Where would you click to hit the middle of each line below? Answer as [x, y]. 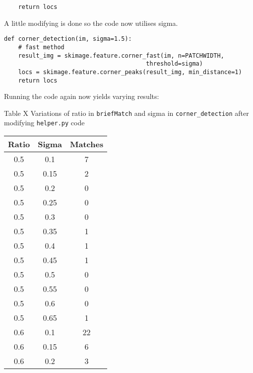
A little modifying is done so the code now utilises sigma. [91, 23]
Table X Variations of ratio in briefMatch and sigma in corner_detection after [126, 113]
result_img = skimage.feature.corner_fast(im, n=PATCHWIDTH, [121, 55]
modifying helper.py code [44, 123]
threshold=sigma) [174, 64]
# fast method [41, 47]
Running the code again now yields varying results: [82, 96]
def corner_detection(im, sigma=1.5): [68, 39]
